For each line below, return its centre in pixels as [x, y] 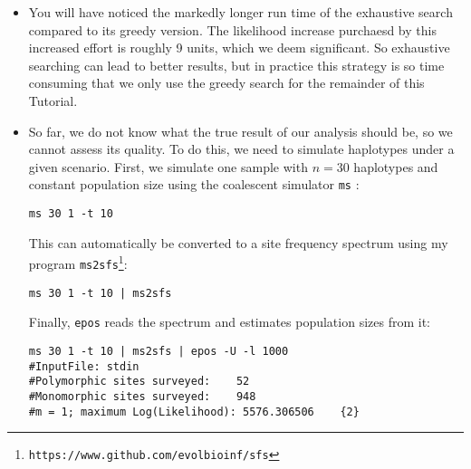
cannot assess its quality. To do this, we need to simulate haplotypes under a [241, 149]
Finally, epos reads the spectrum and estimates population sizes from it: [229, 322]
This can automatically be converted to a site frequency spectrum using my [238, 242]
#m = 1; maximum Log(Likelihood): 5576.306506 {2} [194, 412]
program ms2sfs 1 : [78, 262]
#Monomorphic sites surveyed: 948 [142, 396]
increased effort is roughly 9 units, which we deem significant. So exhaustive [239, 48]
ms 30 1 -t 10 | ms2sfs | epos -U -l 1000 [159, 351]
